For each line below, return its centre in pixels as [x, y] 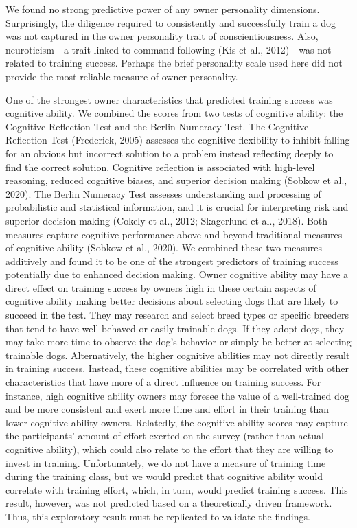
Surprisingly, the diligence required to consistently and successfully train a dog [171, 22]
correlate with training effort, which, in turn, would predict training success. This [177, 489]
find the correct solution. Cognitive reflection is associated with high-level [160, 167]
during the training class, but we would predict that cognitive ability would [164, 476]
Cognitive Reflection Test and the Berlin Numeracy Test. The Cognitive [157, 126]
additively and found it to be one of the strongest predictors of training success [172, 261]
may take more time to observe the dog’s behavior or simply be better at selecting [178, 342]
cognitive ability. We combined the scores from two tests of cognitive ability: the [174, 113]
